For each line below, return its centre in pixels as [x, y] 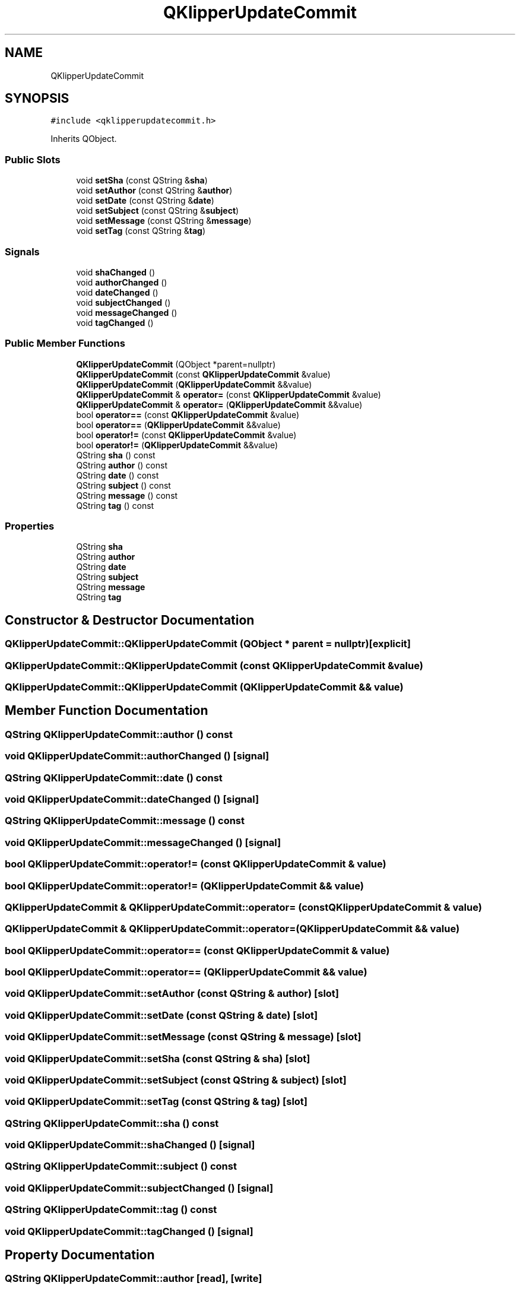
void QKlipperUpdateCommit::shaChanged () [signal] [130, 1145]
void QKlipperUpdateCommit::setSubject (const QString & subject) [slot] [176, 1080]
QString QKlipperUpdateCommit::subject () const [121, 1166]
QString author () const [122, 465]
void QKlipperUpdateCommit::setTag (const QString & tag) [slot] [156, 1102]
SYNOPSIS [37, 99]
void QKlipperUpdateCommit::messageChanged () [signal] [143, 842]
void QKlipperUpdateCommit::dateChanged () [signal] [132, 799]
